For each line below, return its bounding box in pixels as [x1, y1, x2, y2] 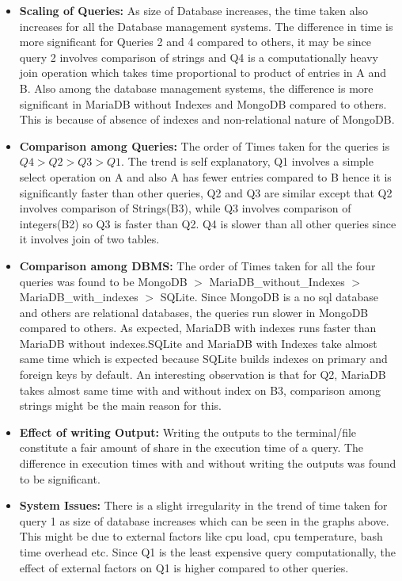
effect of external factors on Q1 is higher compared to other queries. [19, 559, 349, 575]
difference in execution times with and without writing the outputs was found [19, 455, 396, 472]
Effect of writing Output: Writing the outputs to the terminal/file [19, 423, 357, 440]
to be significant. [19, 470, 100, 487]
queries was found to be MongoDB [19, 273, 188, 289]
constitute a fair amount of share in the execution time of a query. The [19, 439, 364, 456]
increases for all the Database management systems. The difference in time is [19, 17, 393, 34]
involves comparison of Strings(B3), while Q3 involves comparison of [19, 200, 351, 216]
